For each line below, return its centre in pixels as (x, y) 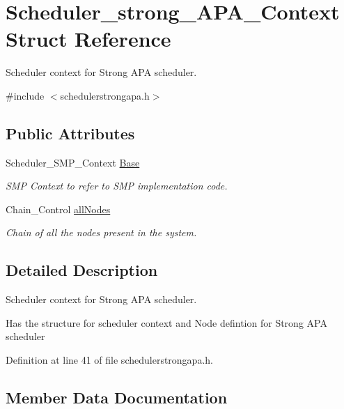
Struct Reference (88, 39)
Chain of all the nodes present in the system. (101, 232)
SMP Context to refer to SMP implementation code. (117, 186)
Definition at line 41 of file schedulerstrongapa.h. (109, 360)
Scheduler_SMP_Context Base (73, 162)
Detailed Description (82, 270)
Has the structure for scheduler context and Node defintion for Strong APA (166, 322)
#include (25, 95)
